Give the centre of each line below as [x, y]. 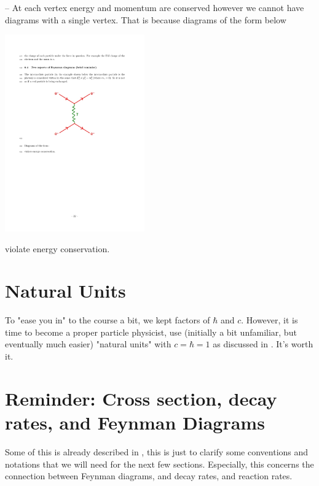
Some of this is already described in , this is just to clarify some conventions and [157, 451]
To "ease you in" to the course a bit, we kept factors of [108, 320]
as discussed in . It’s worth [263, 344]
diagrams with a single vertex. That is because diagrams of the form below [146, 19]
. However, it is [270, 320]
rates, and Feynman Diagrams [135, 422]
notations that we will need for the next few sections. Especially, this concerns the [159, 464]
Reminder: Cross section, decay [141, 398]
